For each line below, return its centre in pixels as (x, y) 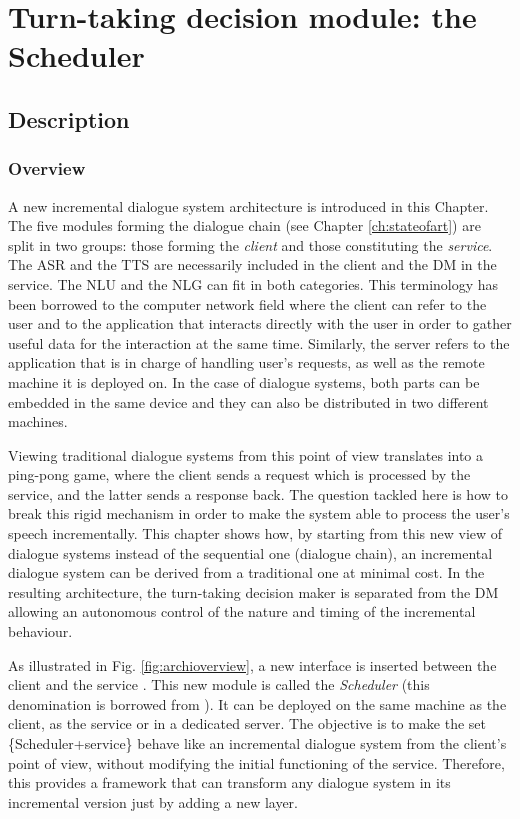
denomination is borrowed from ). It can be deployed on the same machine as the (257, 703)
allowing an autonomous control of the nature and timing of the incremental (242, 611)
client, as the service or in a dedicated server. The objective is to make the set (247, 723)
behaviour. (40, 631)
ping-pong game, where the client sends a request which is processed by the (239, 474)
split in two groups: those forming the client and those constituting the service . (250, 244)
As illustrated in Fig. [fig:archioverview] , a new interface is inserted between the (252, 664)
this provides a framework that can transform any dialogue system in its (229, 782)
